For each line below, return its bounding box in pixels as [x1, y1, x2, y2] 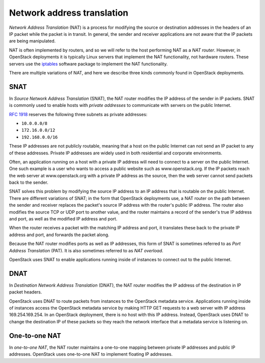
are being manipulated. [9, 38, 56, 44]
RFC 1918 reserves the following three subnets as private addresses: [9, 111, 148, 117]
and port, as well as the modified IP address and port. [9, 216, 118, 222]
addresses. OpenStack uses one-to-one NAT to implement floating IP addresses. [9, 351, 173, 357]
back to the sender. [9, 179, 49, 186]
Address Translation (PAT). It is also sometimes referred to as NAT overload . [9, 247, 164, 253]
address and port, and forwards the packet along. [9, 232, 110, 238]
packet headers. [9, 289, 42, 295]
